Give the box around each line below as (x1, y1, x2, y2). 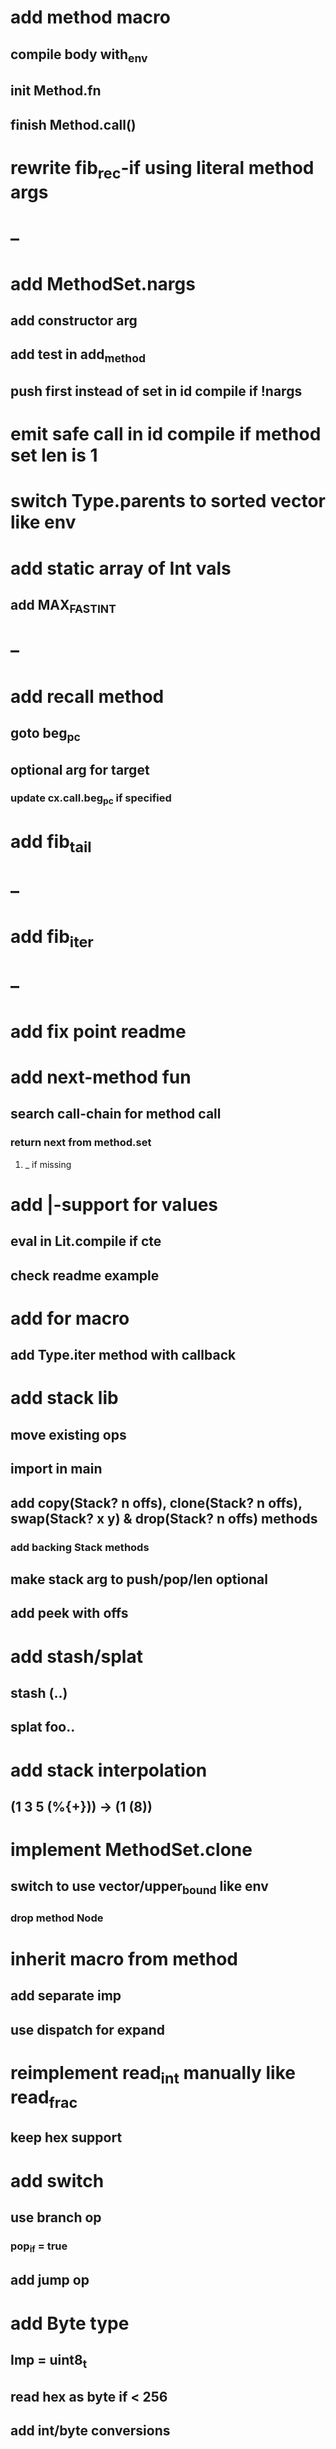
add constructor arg (10, 312, 138, 330)
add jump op (10, 2272, 90, 2289)
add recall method (10, 685, 165, 708)
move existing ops (10, 1426, 127, 1443)
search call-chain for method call (10, 1106, 222, 1123)
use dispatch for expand (10, 2021, 166, 2038)
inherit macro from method (10, 1947, 238, 1970)
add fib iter (10, 925, 94, 951)
